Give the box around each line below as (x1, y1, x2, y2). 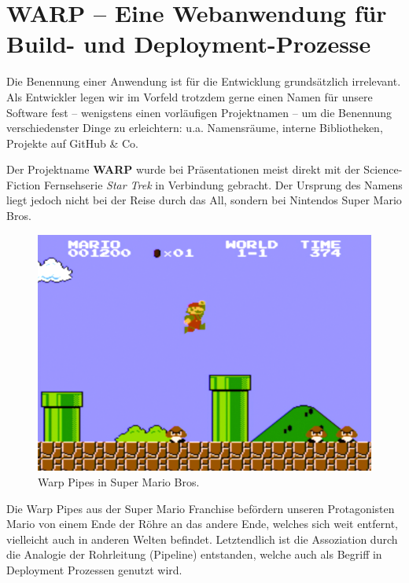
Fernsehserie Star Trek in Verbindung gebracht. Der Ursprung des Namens (44, 176, 403, 192)
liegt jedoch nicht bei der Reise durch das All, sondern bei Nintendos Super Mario (6, 192, 402, 208)
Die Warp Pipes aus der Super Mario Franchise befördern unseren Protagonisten (6, 500, 395, 516)
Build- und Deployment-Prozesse (6, 27, 371, 60)
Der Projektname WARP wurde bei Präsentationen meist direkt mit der (6, 161, 360, 178)
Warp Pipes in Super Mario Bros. (38, 474, 200, 490)
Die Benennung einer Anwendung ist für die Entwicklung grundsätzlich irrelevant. (6, 73, 401, 90)
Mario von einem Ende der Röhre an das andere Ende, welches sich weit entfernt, (6, 515, 398, 532)
